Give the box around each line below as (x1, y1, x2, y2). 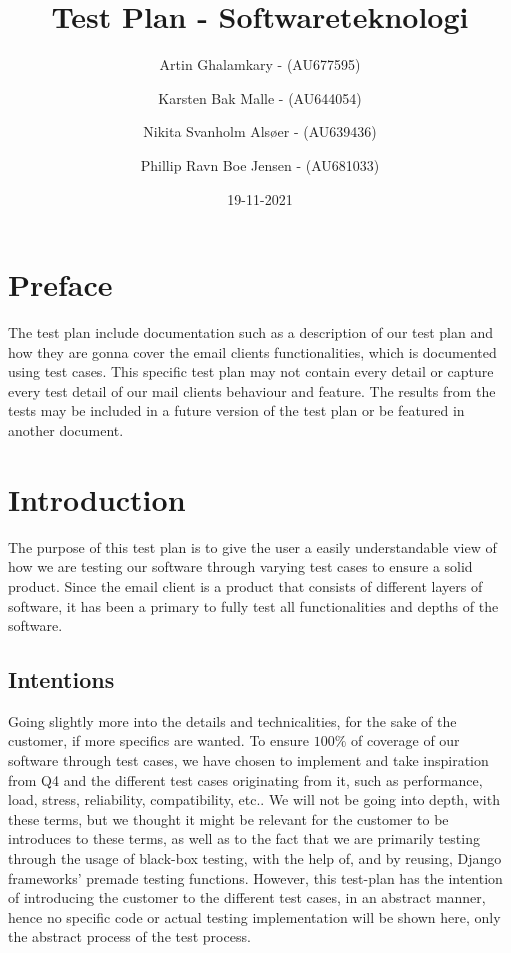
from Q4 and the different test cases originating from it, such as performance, (8, 769, 483, 790)
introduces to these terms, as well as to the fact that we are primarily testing (8, 828, 480, 849)
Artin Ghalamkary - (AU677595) (159, 54, 361, 75)
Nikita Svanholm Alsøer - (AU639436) (143, 121, 377, 142)
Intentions (8, 664, 115, 695)
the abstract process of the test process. (8, 926, 251, 947)
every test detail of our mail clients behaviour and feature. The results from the (8, 380, 496, 401)
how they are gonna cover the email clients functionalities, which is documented (8, 341, 497, 362)
